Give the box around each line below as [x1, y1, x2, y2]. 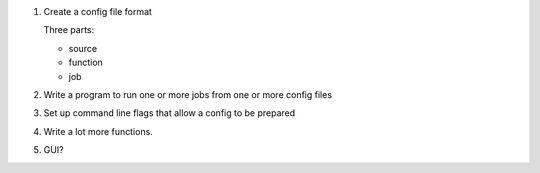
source [68, 42, 98, 54]
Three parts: [43, 24, 95, 36]
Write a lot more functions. [43, 125, 154, 137]
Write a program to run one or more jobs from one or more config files [43, 88, 333, 100]
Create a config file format [43, 6, 152, 17]
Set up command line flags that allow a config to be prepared [43, 107, 296, 119]
